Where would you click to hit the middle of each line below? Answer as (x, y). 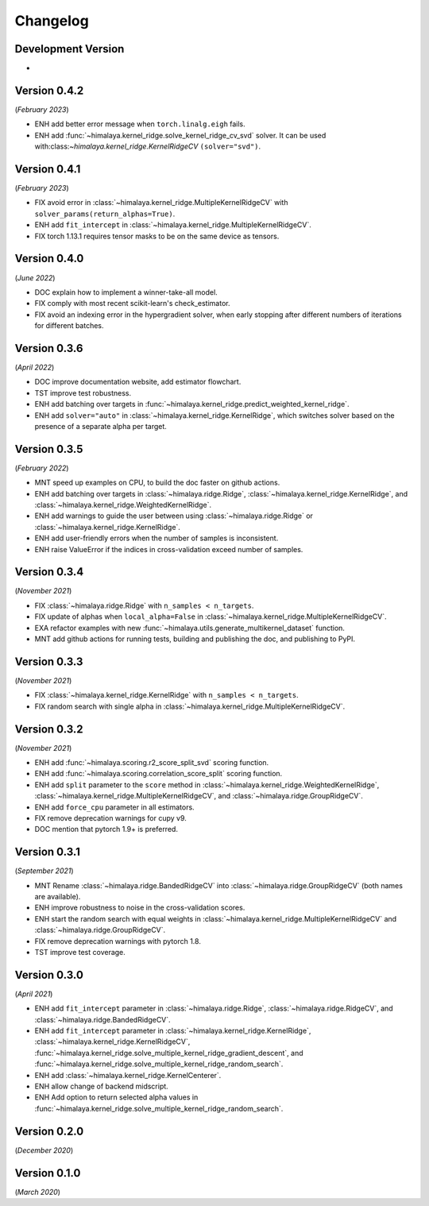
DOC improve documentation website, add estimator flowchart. (138, 382)
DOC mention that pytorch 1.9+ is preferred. (106, 829)
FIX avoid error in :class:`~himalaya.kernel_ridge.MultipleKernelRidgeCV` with (161, 203)
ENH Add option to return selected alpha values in (116, 1097)
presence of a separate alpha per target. (100, 426)
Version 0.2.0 (49, 1131)
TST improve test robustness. (83, 392)
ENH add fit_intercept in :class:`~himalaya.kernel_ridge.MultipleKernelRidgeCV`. (173, 225)
